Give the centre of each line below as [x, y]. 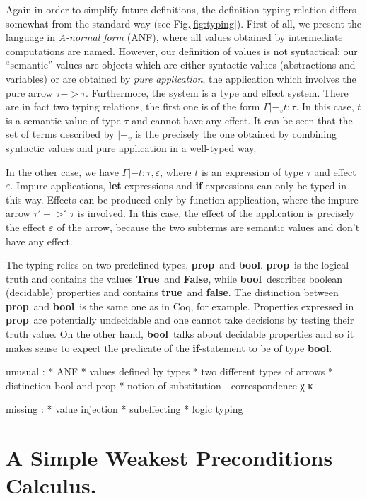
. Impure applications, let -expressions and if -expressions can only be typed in [178, 186]
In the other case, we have [62, 171]
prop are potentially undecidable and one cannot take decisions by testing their [180, 320]
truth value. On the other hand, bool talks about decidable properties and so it [180, 334]
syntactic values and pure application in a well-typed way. [131, 147]
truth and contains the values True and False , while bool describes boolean [174, 278]
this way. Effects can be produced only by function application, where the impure [182, 199]
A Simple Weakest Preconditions [169, 458]
